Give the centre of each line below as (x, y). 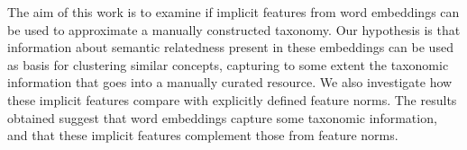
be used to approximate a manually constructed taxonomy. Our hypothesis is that (234, 29)
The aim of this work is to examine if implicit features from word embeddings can (233, 12)
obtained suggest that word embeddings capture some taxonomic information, (222, 117)
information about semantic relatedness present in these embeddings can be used (230, 47)
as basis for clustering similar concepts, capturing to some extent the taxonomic (228, 64)
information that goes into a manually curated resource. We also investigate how (230, 82)
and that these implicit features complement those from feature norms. (203, 135)
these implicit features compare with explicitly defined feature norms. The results (232, 99)
